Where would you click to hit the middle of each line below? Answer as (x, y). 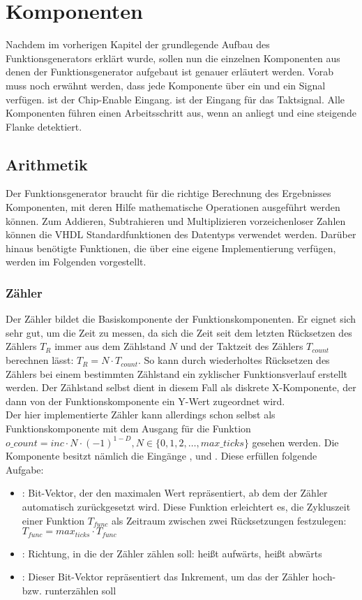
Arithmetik (47, 164)
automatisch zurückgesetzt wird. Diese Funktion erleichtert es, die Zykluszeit (186, 506)
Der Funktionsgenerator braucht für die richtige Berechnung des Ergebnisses (168, 193)
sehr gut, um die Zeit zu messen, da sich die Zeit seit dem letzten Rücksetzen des (179, 332)
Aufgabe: (25, 469)
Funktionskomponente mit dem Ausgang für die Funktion (128, 429)
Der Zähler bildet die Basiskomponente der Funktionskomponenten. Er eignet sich (181, 319)
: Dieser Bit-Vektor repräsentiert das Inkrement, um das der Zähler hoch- (179, 577)
